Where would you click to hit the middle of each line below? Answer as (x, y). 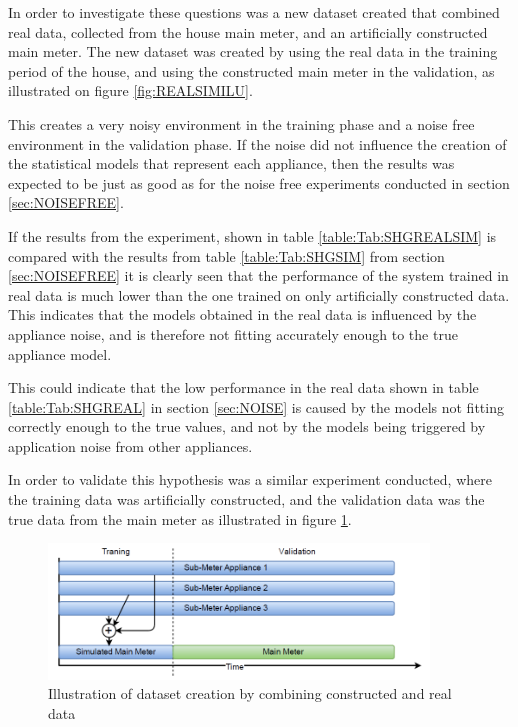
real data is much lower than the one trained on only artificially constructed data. (259, 294)
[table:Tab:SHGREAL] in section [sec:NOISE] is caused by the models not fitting (256, 406)
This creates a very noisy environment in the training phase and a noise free (241, 123)
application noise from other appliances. (130, 445)
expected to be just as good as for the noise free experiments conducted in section (259, 182)
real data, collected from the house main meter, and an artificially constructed (248, 31)
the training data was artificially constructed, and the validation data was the (246, 499)
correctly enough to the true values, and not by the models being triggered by (247, 426)
